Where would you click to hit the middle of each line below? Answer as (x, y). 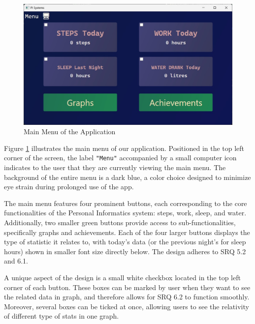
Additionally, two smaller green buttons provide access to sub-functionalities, (120, 222)
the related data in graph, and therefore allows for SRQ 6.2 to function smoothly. (127, 297)
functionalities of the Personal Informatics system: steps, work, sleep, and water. (125, 213)
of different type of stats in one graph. (62, 316)
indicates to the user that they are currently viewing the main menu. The (115, 167)
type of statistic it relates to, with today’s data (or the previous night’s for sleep (125, 242)
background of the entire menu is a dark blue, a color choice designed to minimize (127, 177)
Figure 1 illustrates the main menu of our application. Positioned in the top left (124, 148)
